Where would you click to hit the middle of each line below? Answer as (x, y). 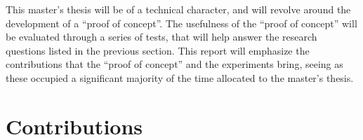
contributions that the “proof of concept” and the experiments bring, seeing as (174, 64)
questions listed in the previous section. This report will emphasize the (158, 50)
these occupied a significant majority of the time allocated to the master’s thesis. (180, 77)
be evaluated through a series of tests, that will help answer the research (161, 37)
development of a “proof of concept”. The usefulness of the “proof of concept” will (181, 23)
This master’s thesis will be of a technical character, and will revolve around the (178, 9)
